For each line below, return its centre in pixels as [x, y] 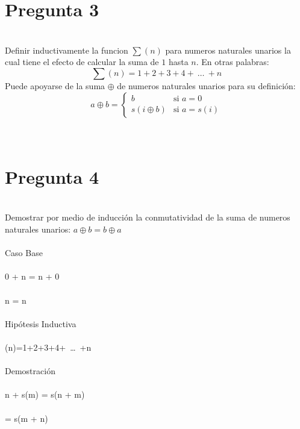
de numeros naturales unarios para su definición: [206, 85]
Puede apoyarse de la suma [55, 85]
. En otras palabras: [233, 62]
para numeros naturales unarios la [228, 50]
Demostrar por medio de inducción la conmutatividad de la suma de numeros [148, 217]
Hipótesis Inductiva [41, 323]
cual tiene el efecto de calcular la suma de [82, 62]
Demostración [30, 371]
